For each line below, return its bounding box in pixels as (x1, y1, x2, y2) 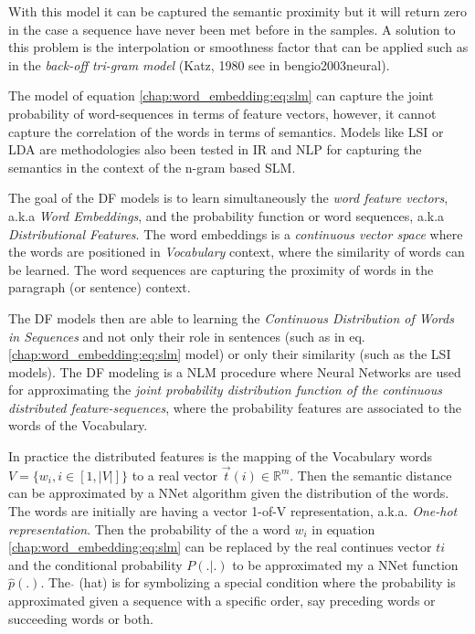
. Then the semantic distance (290, 465, 452, 484)
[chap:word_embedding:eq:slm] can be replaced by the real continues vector (8, 537, 432, 556)
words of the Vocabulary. (8, 416, 148, 435)
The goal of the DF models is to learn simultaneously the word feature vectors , (8, 188, 449, 207)
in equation (311, 519, 375, 538)
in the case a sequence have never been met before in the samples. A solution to (8, 19, 456, 38)
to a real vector (132, 465, 218, 484)
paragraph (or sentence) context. (8, 278, 191, 297)
